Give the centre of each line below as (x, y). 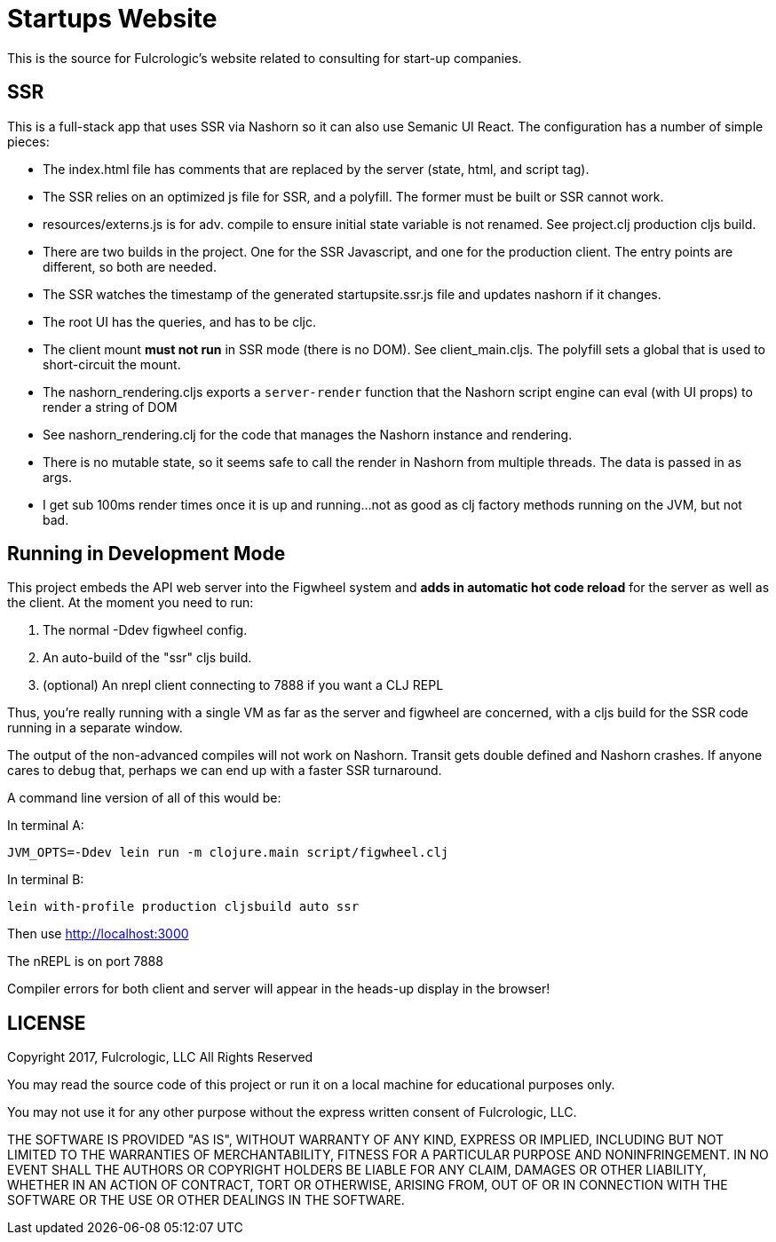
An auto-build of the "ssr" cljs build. (147, 658)
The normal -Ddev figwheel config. (145, 630)
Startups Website (112, 19)
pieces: (28, 141)
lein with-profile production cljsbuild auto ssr (183, 907)
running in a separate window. (95, 728)
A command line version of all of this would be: (144, 798)
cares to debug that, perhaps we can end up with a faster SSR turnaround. (225, 771)
